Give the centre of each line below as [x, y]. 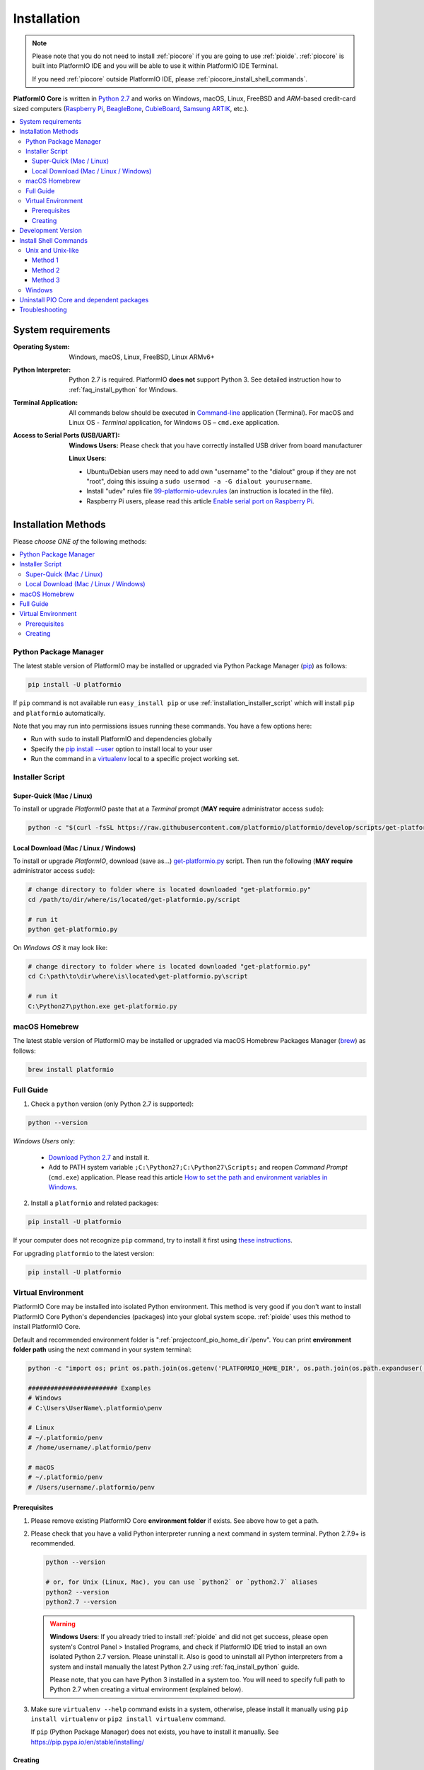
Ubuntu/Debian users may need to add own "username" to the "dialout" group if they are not [221, 472]
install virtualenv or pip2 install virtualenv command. [128, 1719]
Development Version [51, 231]
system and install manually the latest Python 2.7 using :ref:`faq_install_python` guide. [175, 1667]
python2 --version [77, 1592]
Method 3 [46, 280]
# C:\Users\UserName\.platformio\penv [95, 1408]
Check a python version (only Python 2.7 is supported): [112, 1104]
